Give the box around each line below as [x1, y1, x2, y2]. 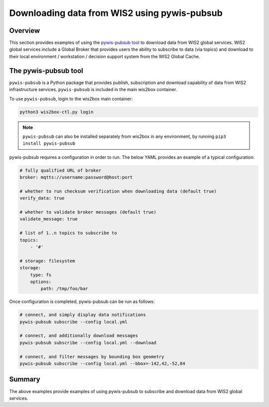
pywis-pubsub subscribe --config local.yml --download [19, 340, 156, 345]
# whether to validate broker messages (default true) [19, 209, 156, 215]
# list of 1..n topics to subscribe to [19, 230, 117, 236]
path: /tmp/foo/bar [40, 286, 88, 292]
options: [30, 279, 52, 285]
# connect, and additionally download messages [19, 333, 138, 338]
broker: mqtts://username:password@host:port [19, 175, 133, 180]
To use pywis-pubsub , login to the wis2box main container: [9, 96, 133, 102]
